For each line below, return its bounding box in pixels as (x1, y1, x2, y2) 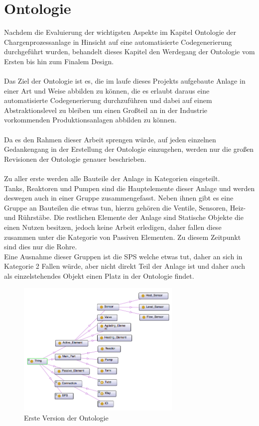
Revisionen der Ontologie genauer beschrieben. (4, 153, 146, 164)
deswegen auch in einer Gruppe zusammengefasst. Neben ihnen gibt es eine (4, 193, 234, 203)
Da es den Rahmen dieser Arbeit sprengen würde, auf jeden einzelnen (4, 134, 216, 144)
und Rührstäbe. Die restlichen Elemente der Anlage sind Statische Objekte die (4, 212, 244, 222)
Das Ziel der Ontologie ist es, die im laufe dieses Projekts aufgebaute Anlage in (4, 76, 246, 86)
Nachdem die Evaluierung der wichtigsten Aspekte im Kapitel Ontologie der (4, 27, 236, 37)
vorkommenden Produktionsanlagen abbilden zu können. (4, 114, 177, 125)
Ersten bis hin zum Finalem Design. (4, 56, 114, 66)
